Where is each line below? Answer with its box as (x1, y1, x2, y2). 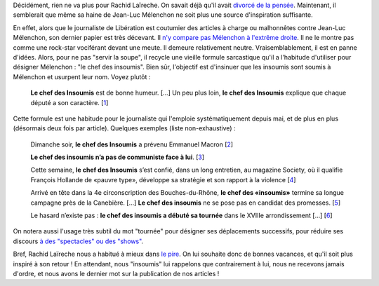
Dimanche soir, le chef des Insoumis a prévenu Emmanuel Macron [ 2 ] (30, 140, 234, 149)
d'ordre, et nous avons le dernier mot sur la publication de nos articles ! (13, 269, 220, 278)
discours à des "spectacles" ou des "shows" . (13, 237, 144, 245)
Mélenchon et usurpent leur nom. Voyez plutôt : (13, 72, 151, 81)
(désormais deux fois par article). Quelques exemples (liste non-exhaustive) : (13, 124, 236, 132)
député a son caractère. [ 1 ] (30, 98, 109, 107)
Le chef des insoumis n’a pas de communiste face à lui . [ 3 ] (30, 153, 205, 161)
